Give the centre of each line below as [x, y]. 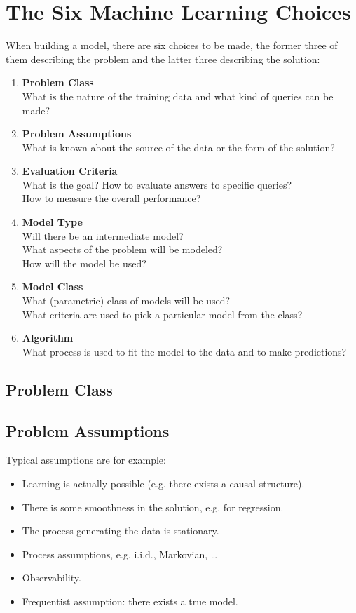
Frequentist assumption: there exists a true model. [130, 601]
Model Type [52, 222]
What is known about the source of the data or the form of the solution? [178, 147]
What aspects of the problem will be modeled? [122, 249]
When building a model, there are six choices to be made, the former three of [172, 45]
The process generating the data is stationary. [121, 531]
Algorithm [48, 338]
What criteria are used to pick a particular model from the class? [162, 314]
